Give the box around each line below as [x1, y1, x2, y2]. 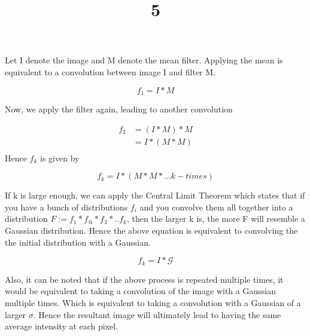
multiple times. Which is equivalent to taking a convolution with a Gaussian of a [5, 296, 301, 308]
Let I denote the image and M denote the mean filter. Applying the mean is [5, 54, 283, 66]
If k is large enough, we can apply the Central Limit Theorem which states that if [5, 189, 305, 201]
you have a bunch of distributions [5, 200, 128, 213]
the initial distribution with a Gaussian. [5, 236, 151, 248]
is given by [40, 151, 80, 164]
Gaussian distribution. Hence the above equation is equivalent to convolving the [5, 224, 298, 237]
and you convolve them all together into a [139, 200, 293, 213]
